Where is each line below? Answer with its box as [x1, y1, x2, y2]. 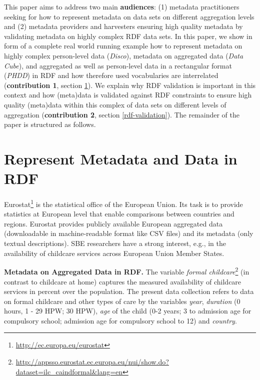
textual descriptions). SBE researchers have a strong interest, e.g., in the [4, 238, 226, 248]
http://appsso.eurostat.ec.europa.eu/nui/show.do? [15, 356, 169, 367]
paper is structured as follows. [4, 119, 96, 129]
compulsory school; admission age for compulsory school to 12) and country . [4, 315, 237, 325]
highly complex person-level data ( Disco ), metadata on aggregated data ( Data [4, 50, 243, 60]
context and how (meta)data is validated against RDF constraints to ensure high [4, 89, 252, 100]
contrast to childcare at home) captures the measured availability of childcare [4, 276, 241, 286]
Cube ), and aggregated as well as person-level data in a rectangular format [4, 60, 232, 70]
